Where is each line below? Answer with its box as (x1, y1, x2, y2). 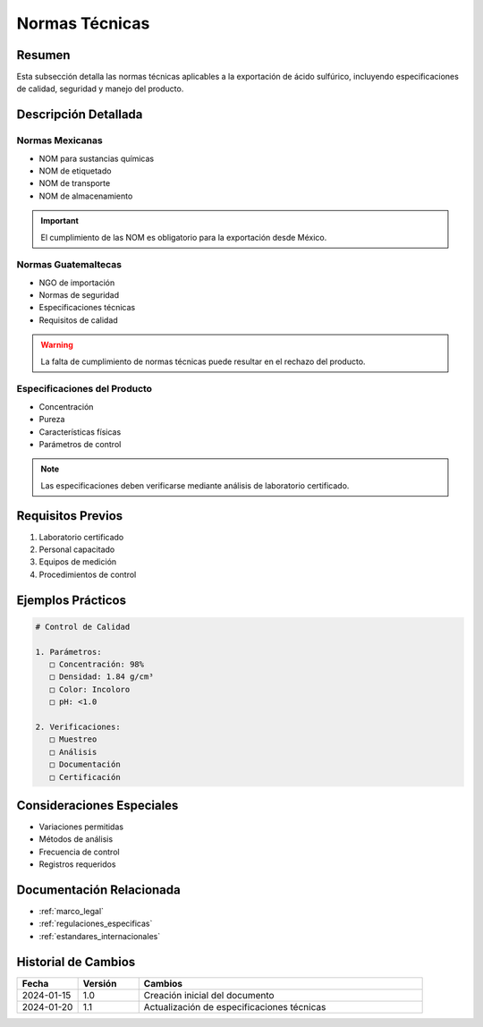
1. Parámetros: (35, 647, 102, 657)
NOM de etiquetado (38, 166, 112, 176)
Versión (82, 977, 117, 989)
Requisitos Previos (16, 508, 123, 523)
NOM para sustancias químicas (38, 153, 155, 164)
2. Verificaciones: (35, 721, 121, 732)
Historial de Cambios (16, 954, 136, 970)
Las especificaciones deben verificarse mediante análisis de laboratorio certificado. (40, 480, 350, 491)
